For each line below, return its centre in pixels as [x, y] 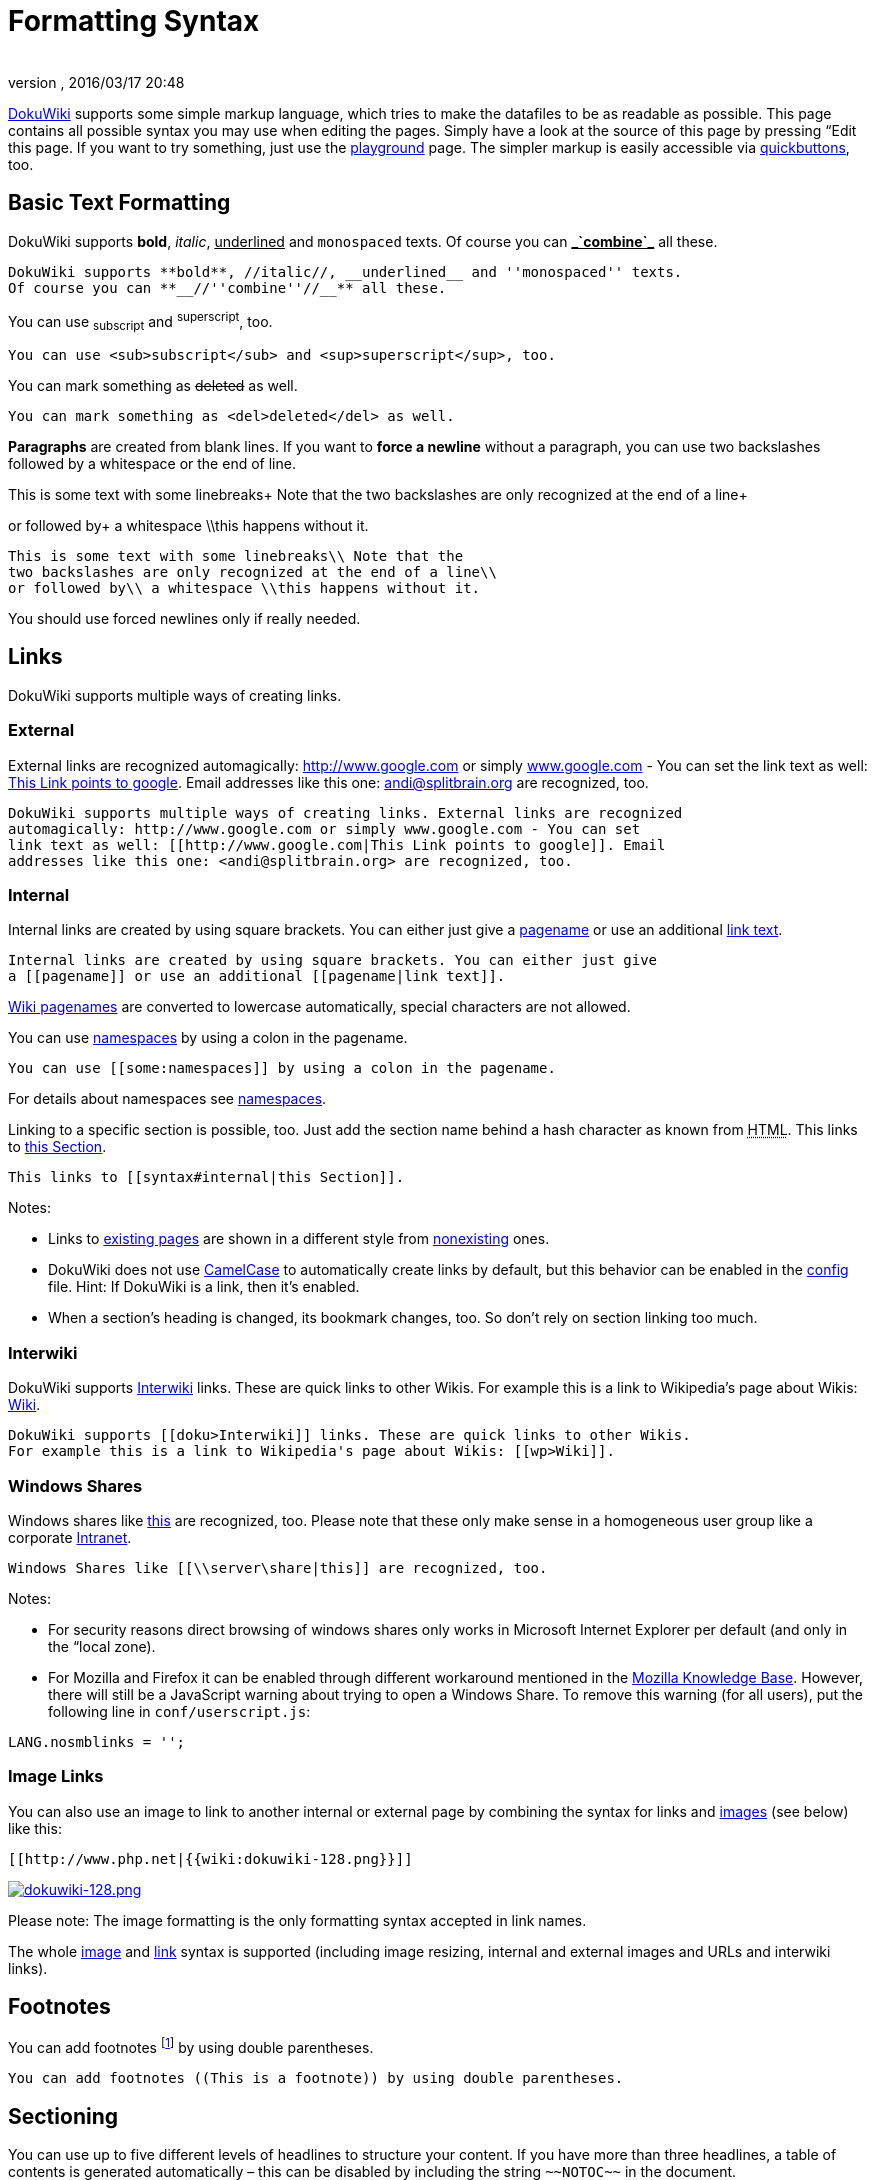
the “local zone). [102, 1646]
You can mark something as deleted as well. [153, 386]
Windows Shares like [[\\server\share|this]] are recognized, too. [278, 1567]
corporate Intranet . [70, 1537]
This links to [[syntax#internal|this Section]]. [206, 1177]
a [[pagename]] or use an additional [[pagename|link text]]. [257, 976]
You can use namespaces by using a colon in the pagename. [208, 1038]
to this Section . [57, 1147]
